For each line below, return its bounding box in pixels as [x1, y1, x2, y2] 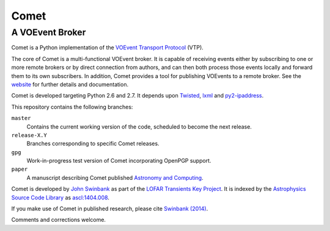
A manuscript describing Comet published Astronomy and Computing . [26, 174, 204, 181]
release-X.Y [11, 132, 47, 138]
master [11, 115, 31, 122]
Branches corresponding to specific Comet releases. [26, 140, 159, 147]
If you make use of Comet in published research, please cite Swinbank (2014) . [11, 205, 208, 213]
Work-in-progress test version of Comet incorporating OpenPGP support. [26, 157, 211, 165]
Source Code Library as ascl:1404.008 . [11, 194, 110, 201]
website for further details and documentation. [11, 80, 128, 88]
